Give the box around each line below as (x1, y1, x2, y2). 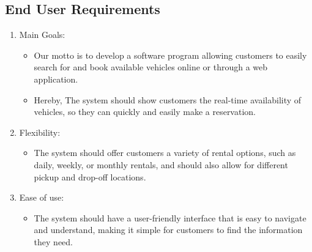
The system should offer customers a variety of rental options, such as (34, 146, 296, 159)
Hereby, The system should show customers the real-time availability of (34, 93, 302, 106)
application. (34, 72, 78, 85)
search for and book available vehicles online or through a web (34, 61, 268, 73)
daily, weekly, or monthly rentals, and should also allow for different (34, 158, 288, 171)
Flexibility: (19, 125, 61, 138)
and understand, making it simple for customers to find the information (34, 223, 303, 236)
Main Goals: (19, 28, 65, 41)
